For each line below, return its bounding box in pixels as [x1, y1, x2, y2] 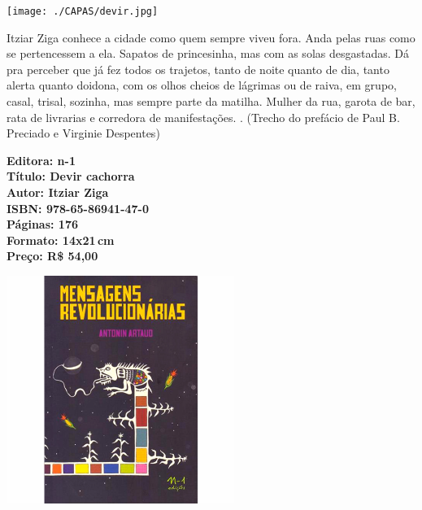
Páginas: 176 [7, 216, 79, 233]
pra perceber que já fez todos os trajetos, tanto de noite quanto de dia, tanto [7, 60, 389, 77]
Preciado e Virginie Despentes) [7, 124, 160, 142]
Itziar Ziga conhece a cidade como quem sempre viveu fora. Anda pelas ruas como [7, 28, 415, 46]
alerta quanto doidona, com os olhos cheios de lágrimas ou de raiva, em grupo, [7, 76, 397, 94]
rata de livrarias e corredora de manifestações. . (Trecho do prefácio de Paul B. [7, 108, 400, 125]
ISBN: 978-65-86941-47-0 [7, 199, 150, 216]
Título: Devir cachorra [7, 168, 135, 185]
